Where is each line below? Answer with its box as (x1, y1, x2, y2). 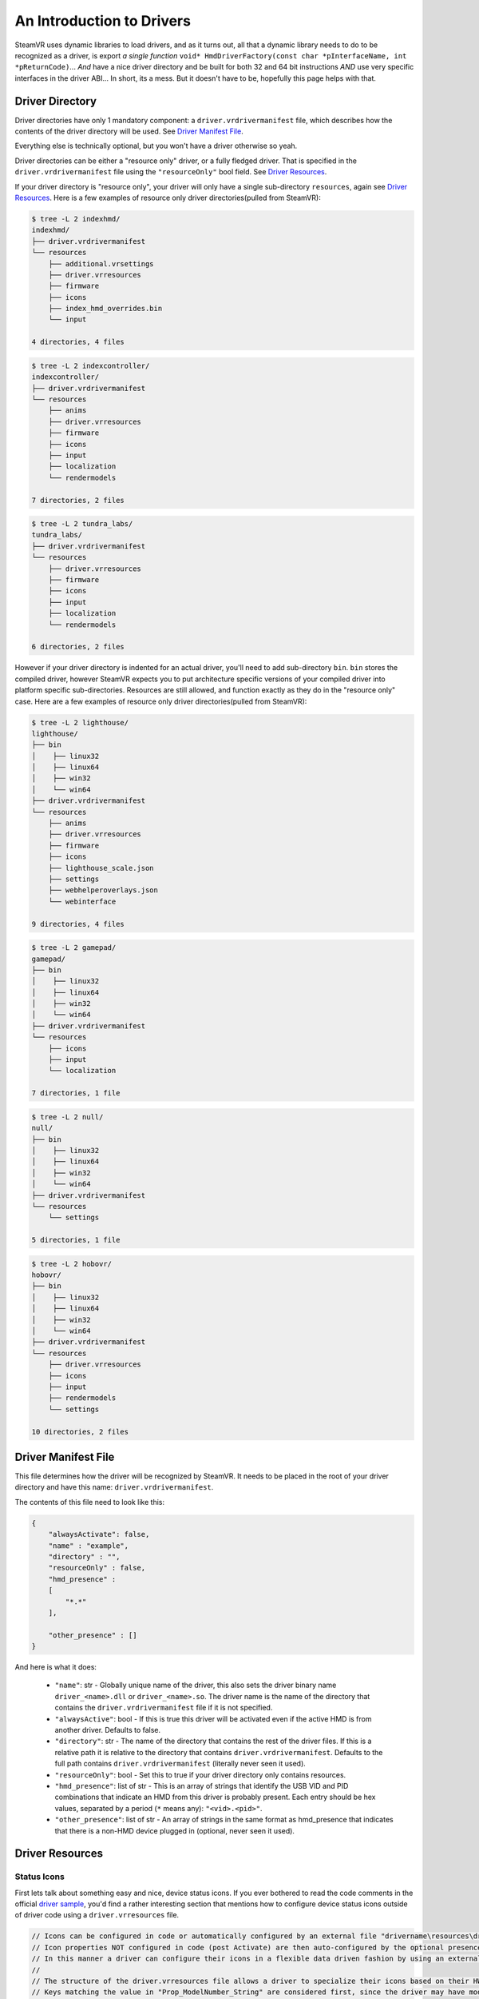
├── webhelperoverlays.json (48, 886, 159, 895)
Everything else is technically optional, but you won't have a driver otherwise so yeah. (14, 141, 298, 151)
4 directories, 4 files (31, 337, 125, 347)
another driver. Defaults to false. (54, 1726, 161, 1735)
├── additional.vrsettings (48, 259, 155, 268)
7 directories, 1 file (31, 1088, 121, 1098)
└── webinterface (48, 896, 117, 906)
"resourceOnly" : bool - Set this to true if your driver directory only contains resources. (54, 1770, 346, 1779)
